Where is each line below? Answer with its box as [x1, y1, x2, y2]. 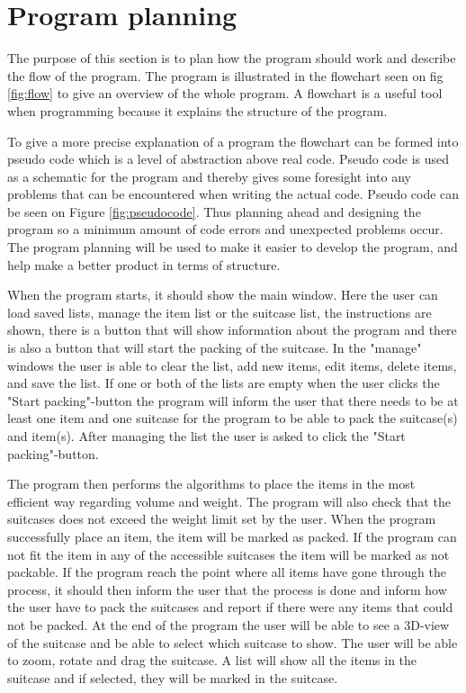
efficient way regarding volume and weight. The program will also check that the [7, 491, 451, 510]
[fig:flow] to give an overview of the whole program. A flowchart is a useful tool [7, 84, 443, 103]
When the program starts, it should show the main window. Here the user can [7, 285, 438, 304]
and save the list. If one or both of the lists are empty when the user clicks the [7, 373, 440, 392]
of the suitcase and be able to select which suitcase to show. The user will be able [7, 633, 458, 652]
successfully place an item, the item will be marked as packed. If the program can [7, 526, 457, 545]
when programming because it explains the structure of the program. [7, 101, 388, 120]
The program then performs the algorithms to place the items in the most [7, 474, 416, 493]
